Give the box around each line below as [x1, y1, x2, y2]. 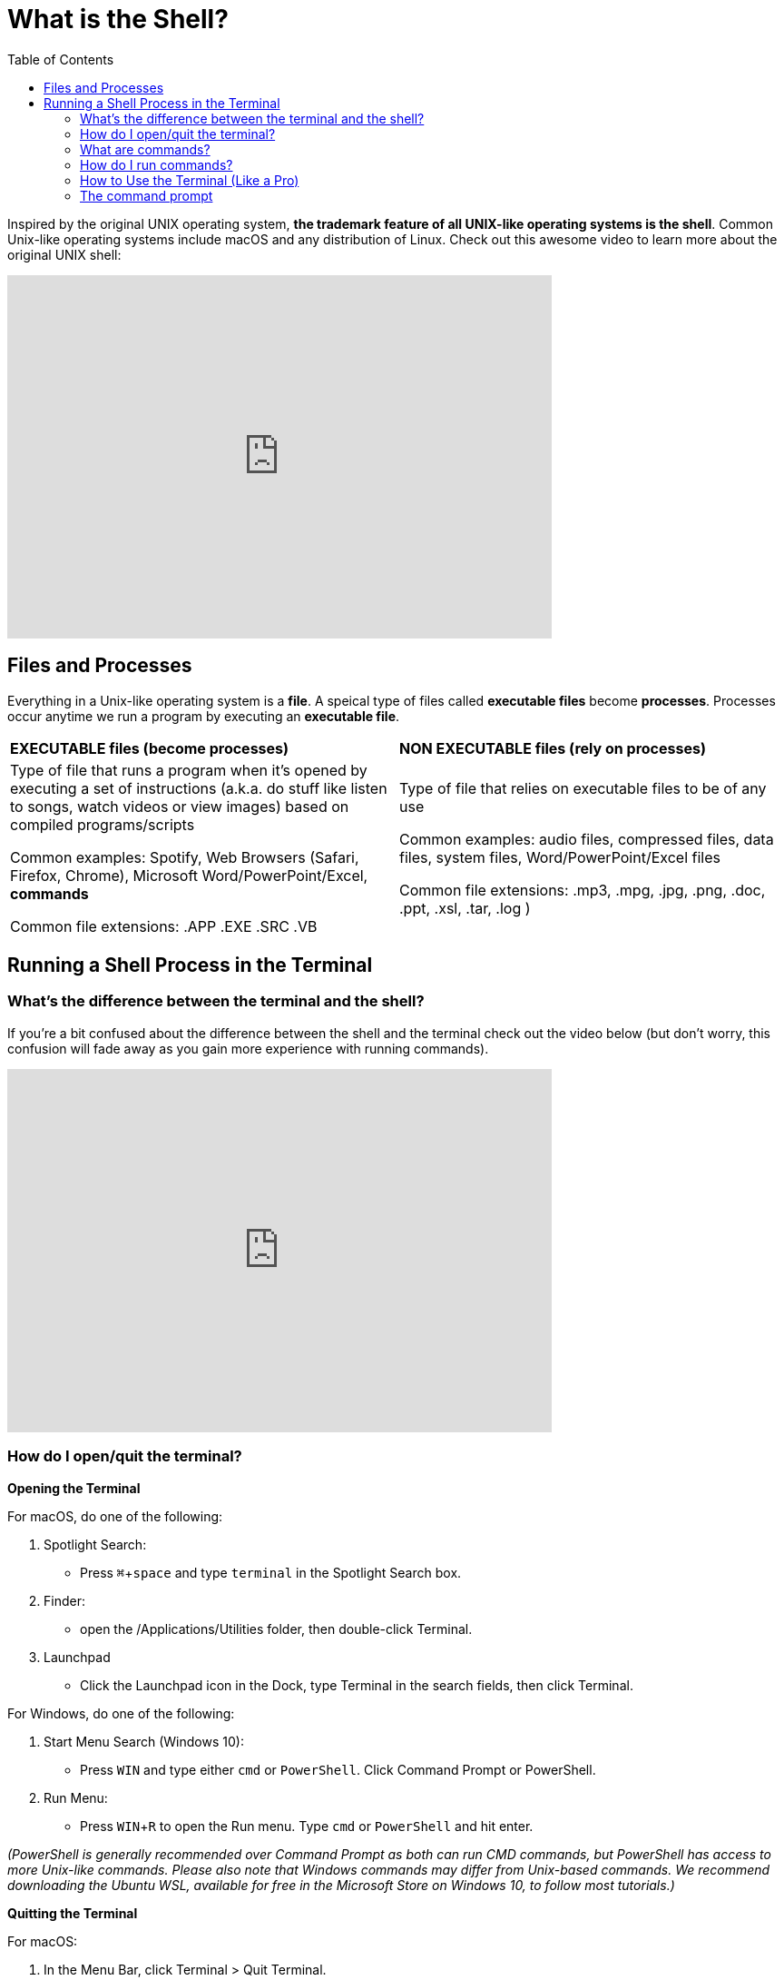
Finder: [44, 1592, 85, 1609]
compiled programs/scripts [10, 815, 195, 834]
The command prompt [80, 187, 213, 203]
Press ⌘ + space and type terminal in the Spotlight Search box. [80, 1564, 462, 1580]
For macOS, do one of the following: [7, 1508, 223, 1524]
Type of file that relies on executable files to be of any [399, 778, 767, 797]
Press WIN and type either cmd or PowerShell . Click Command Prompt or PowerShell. [80, 1761, 596, 1777]
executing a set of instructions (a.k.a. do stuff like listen [10, 778, 387, 797]
